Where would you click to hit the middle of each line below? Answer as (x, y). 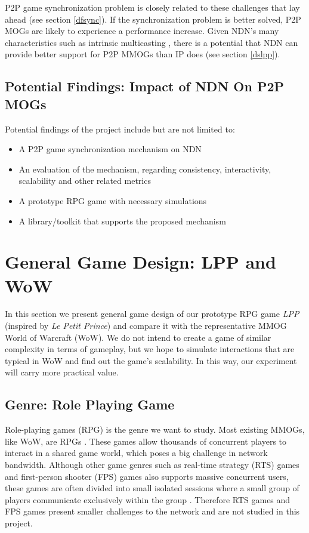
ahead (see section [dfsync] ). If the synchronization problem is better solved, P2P (153, 19)
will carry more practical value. (62, 372)
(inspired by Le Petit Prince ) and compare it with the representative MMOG (146, 326)
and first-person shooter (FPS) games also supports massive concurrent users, (147, 476)
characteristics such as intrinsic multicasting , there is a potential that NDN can (152, 42)
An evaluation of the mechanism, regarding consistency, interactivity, (145, 169)
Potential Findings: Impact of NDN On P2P (145, 86)
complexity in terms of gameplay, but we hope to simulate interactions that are (150, 349)
